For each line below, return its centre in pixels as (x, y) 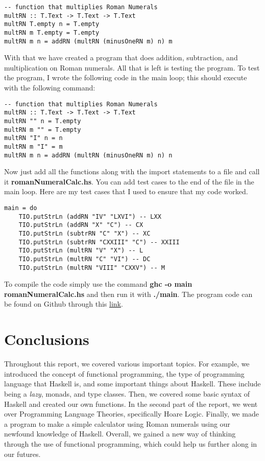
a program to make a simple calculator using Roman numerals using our (117, 423)
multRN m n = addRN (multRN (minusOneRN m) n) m (88, 41)
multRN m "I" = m (33, 146)
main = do (21, 208)
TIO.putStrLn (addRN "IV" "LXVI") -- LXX (90, 216)
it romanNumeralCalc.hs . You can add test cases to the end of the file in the (129, 181)
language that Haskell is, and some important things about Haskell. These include (132, 384)
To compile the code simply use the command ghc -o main (98, 284)
